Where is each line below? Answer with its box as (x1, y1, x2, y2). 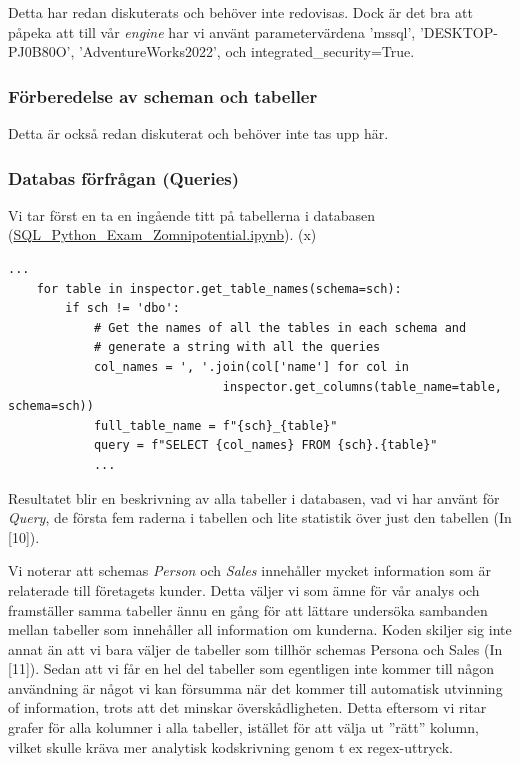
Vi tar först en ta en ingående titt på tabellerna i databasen (8, 204, 376, 225)
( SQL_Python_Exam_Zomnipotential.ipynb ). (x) (8, 224, 317, 245)
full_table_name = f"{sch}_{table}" (93, 418, 338, 433)
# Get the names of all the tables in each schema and (93, 320, 467, 335)
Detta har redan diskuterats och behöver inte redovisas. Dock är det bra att (8, 2, 473, 22)
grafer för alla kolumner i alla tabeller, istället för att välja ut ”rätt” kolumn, (8, 717, 479, 738)
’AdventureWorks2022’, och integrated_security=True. (78, 41, 415, 62)
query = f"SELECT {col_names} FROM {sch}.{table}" (93, 438, 438, 453)
